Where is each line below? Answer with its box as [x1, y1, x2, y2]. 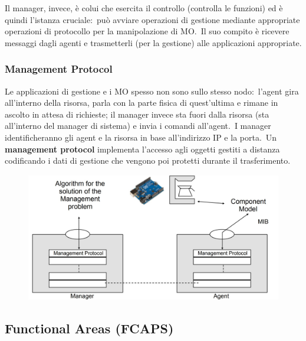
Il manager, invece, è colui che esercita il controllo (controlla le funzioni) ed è [5, 2, 283, 14]
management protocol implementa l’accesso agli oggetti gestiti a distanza [5, 142, 280, 155]
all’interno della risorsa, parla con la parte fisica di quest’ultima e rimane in [5, 96, 278, 109]
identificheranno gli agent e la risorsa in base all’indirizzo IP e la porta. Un [5, 131, 277, 143]
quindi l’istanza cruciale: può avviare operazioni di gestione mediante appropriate [5, 13, 300, 25]
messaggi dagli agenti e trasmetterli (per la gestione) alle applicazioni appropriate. [5, 36, 302, 48]
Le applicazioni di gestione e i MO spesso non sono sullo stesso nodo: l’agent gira [5, 85, 299, 97]
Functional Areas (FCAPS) [5, 319, 174, 337]
